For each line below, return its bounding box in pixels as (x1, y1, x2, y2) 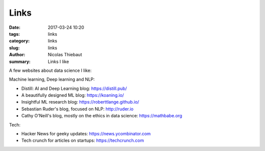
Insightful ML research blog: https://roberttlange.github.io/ (21, 99, 139, 105)
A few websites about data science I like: (9, 67, 92, 73)
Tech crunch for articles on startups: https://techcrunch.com (21, 137, 144, 144)
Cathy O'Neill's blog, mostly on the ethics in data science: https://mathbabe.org (21, 113, 183, 119)
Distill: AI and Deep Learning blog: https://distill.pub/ (21, 86, 127, 91)
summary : (9, 59, 31, 65)
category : (9, 38, 30, 44)
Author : (9, 52, 26, 58)
